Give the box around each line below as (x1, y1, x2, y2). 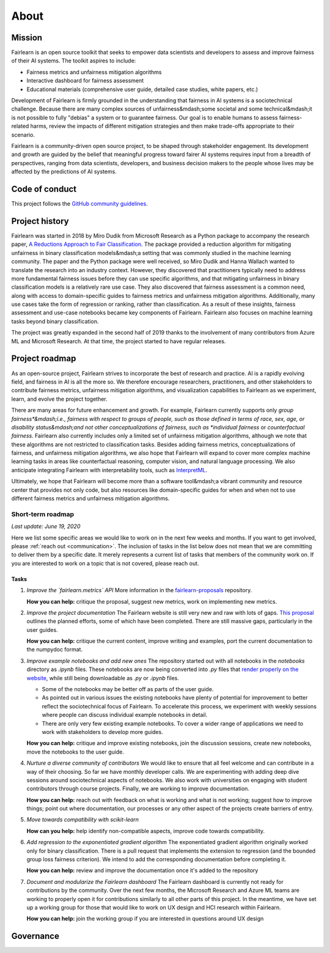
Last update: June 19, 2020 (11, 523, 81, 530)
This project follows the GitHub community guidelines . (11, 200, 148, 207)
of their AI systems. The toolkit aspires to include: (11, 57, 136, 64)
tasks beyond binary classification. (11, 317, 99, 325)
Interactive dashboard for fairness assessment (26, 77, 144, 84)
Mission (11, 32, 43, 43)
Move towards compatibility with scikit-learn (26, 816, 139, 823)
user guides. (26, 626, 58, 633)
